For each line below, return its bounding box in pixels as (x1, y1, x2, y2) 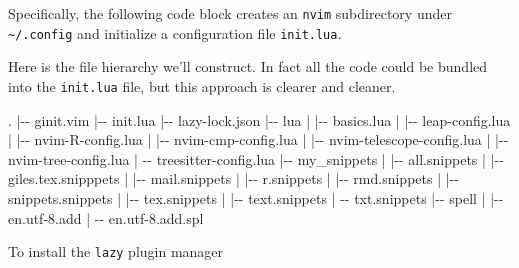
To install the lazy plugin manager (8, 241, 224, 262)
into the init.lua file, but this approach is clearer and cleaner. (8, 75, 396, 96)
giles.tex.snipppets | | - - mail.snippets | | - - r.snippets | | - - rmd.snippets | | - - (8, 168, 460, 189)
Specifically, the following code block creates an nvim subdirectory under (8, 3, 452, 23)
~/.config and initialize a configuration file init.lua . (8, 22, 342, 43)
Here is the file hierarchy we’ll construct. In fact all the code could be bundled (8, 56, 488, 77)
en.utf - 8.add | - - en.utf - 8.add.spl (8, 207, 204, 228)
